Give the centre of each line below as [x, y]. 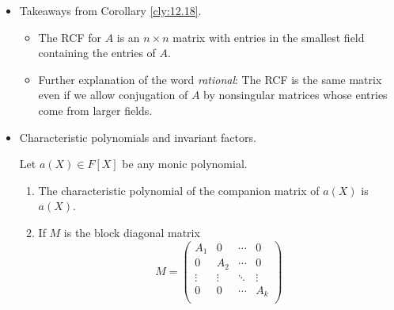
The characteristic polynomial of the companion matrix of [179, 190]
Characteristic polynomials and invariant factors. [138, 137]
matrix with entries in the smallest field [269, 37]
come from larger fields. [95, 110]
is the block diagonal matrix [132, 232]
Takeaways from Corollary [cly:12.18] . [110, 10]
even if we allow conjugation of [113, 95]
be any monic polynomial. [185, 164]
